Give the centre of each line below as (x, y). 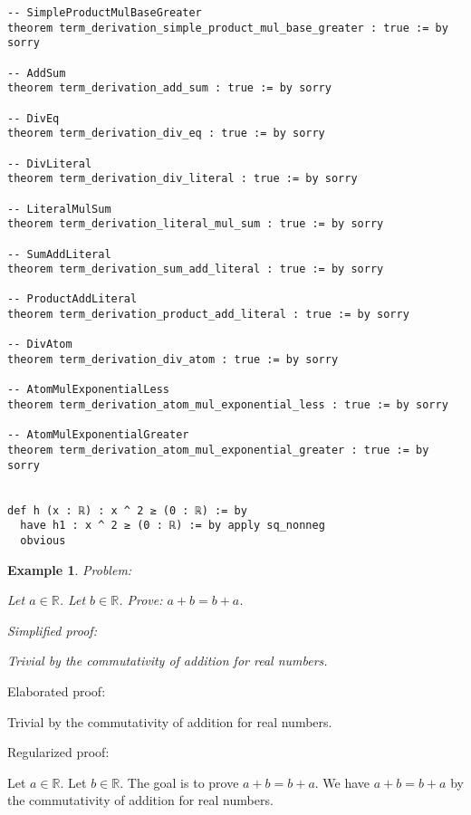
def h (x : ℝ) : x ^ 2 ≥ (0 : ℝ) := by (127, 510)
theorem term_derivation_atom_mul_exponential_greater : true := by (218, 451)
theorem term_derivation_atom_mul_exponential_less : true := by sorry (228, 405)
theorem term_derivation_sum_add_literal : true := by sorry (196, 269)
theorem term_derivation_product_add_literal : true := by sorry (208, 315)
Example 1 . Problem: (70, 569)
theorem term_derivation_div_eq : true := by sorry (166, 134)
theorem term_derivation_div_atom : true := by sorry (173, 360)
